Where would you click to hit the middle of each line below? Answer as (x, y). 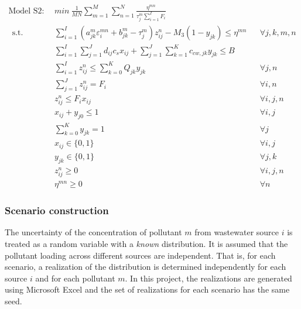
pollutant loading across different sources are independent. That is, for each (140, 255)
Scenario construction (57, 210)
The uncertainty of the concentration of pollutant (93, 232)
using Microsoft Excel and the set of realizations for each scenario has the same (147, 289)
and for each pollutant (75, 278)
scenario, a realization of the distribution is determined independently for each (146, 267)
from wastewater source (237, 232)
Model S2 (25, 11)
